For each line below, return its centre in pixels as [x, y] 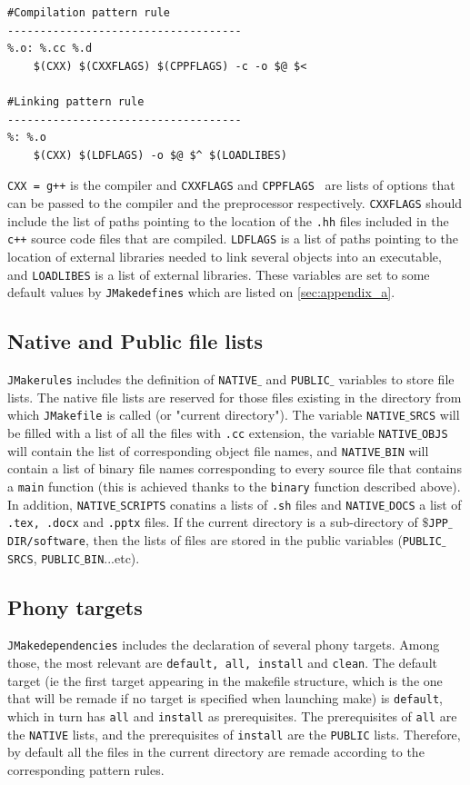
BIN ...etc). [112, 557]
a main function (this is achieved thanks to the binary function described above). [234, 486]
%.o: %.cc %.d [50, 49]
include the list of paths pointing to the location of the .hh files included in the [228, 220]
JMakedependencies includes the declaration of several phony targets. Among [224, 645]
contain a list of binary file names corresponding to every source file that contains [235, 468]
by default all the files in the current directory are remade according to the [216, 752]
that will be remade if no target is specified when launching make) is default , [225, 698]
